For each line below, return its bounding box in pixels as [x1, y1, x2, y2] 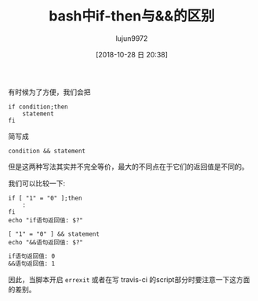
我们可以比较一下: [8, 178, 66, 188]
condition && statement [8, 147, 86, 155]
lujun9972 [115, 33, 148, 43]
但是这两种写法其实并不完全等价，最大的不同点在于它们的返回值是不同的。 [8, 162, 249, 171]
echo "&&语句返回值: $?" [8, 238, 84, 246]
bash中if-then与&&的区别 [48, 7, 216, 25]
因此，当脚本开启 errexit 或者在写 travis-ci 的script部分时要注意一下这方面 [8, 274, 251, 284]
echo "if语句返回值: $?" [8, 216, 84, 224]
